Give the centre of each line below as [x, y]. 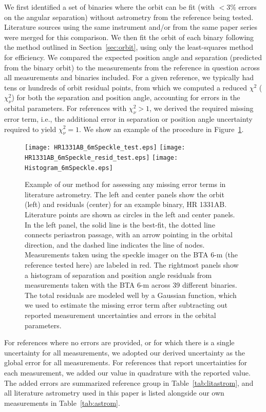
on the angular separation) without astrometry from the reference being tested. [129, 17]
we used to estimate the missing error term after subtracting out [126, 305]
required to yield [30, 129]
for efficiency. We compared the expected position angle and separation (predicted [133, 57]
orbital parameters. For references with [65, 108]
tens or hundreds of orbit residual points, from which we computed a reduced [126, 87]
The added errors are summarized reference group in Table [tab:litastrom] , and [129, 382]
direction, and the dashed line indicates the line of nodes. [115, 244]
